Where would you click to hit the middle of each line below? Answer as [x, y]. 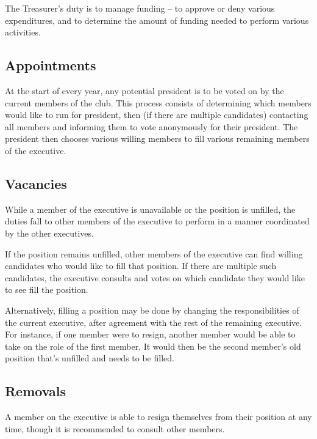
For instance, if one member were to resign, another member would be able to [150, 334]
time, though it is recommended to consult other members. [115, 428]
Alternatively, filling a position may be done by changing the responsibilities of [152, 310]
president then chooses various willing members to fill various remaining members [157, 138]
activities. [23, 32]
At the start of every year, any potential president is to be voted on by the [144, 90]
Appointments [51, 65]
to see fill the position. [47, 290]
